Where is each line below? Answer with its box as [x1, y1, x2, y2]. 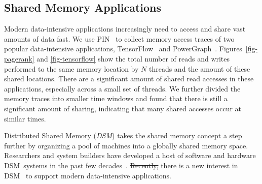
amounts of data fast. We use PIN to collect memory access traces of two [4, 33, 235, 44]
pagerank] [4, 53, 34, 64]
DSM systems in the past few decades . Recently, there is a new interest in [4, 160, 238, 170]
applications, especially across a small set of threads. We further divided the [4, 83, 241, 94]
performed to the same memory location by [4, 63, 139, 74]
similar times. [4, 113, 46, 124]
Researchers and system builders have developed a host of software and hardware [4, 150, 256, 161]
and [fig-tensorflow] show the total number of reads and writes [36, 53, 230, 64]
